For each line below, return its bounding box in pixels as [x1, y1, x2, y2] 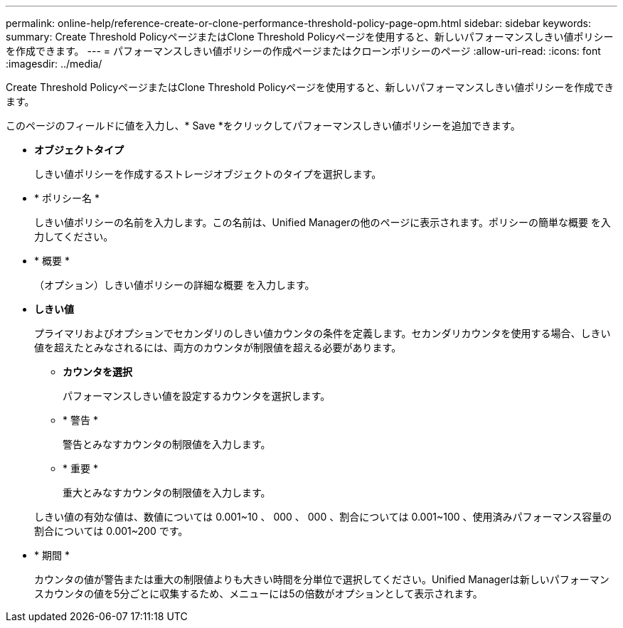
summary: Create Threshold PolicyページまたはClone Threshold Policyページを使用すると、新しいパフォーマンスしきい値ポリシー [6, 31, 614, 43]
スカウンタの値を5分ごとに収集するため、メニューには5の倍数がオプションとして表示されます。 [34, 587, 483, 600]
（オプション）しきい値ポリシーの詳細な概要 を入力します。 [34, 279, 315, 291]
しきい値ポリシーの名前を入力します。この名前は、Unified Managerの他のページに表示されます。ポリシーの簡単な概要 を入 [34, 216, 611, 228]
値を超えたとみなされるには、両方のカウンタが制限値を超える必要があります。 [34, 341, 402, 353]
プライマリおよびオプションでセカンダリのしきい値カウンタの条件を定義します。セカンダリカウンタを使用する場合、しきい [34, 327, 611, 339]
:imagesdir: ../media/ [6, 58, 102, 70]
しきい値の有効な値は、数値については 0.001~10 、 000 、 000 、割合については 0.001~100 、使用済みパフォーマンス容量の [34, 511, 612, 523]
